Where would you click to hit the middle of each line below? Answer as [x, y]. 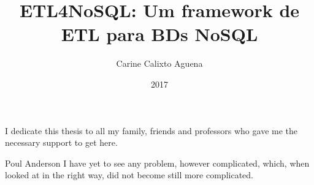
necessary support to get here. [61, 142]
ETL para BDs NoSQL [159, 34]
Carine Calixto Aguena [159, 63]
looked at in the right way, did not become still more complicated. [129, 175]
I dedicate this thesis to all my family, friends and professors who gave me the [151, 130]
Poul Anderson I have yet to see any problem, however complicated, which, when [157, 163]
